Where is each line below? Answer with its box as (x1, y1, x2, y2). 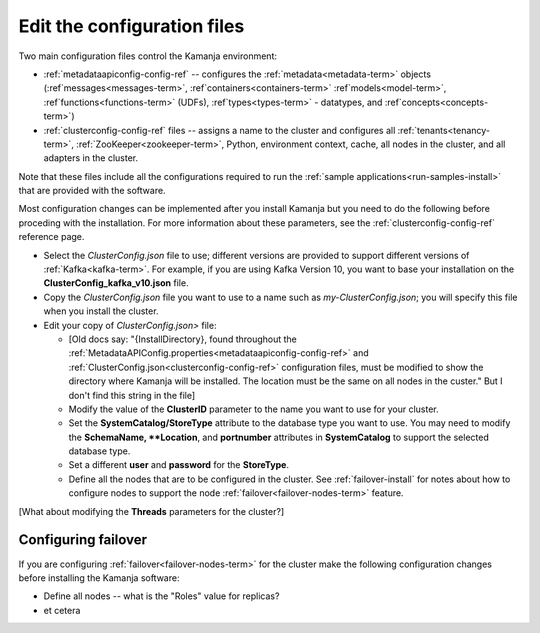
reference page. (18, 231, 85, 243)
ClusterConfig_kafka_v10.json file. (43, 277, 189, 289)
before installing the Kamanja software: (18, 571, 180, 584)
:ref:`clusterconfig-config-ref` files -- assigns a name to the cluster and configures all (43, 124, 396, 136)
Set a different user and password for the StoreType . (68, 459, 290, 471)
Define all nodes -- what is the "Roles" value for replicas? (43, 590, 280, 602)
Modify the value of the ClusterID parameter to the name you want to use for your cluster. (68, 403, 439, 415)
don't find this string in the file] (68, 389, 196, 401)
